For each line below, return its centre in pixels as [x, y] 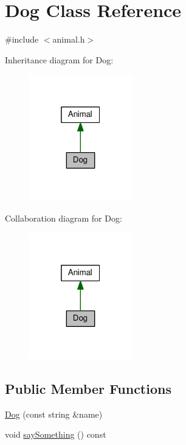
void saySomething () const [56, 434]
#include [22, 39]
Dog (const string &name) [54, 414]
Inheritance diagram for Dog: [59, 59]
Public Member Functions [88, 388]
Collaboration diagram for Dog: [64, 218]
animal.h [69, 39]
